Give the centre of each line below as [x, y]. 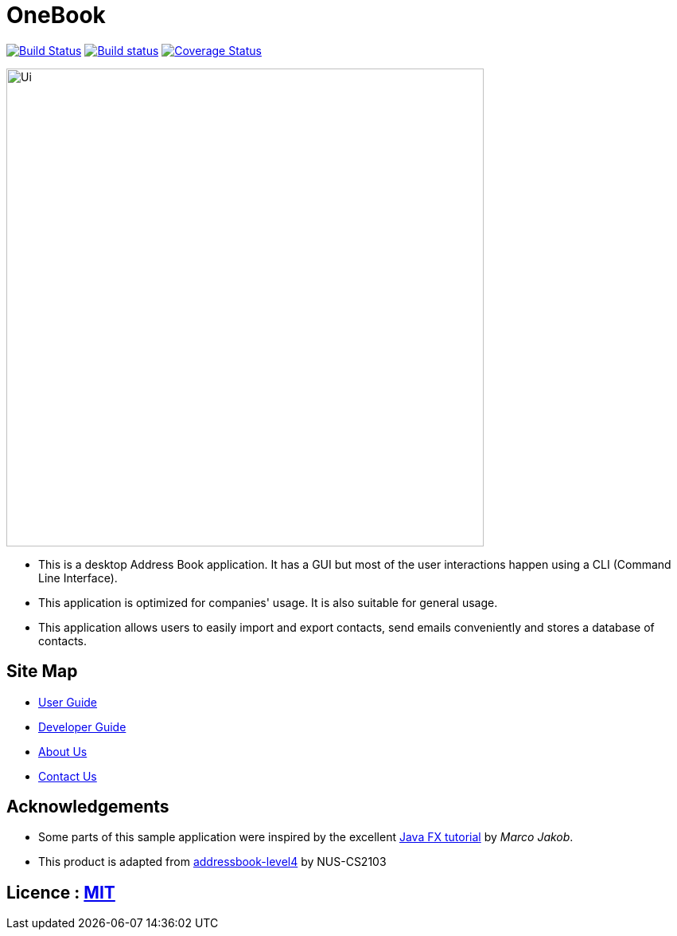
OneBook [56, 15]
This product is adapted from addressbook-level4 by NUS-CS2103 [212, 862]
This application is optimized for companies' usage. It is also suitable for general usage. [268, 602]
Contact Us [68, 776]
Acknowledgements [88, 807]
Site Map [42, 672]
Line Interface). [78, 578]
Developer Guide [82, 726]
